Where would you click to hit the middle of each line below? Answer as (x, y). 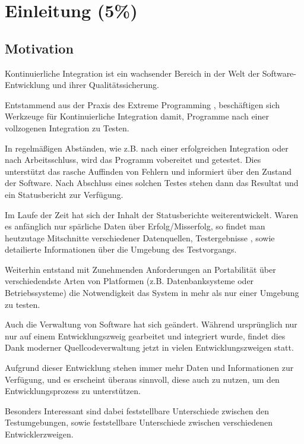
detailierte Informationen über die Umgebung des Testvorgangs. (121, 249)
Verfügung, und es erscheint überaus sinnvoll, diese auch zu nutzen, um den (142, 379)
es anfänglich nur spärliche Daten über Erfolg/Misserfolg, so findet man (135, 226)
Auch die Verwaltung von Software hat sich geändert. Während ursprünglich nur (151, 324)
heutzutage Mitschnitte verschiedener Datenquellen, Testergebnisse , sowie (140, 237)
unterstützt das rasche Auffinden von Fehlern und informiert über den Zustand (148, 171)
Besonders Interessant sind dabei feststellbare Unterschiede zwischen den (137, 410)
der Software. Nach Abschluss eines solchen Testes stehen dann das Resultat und (152, 183)
